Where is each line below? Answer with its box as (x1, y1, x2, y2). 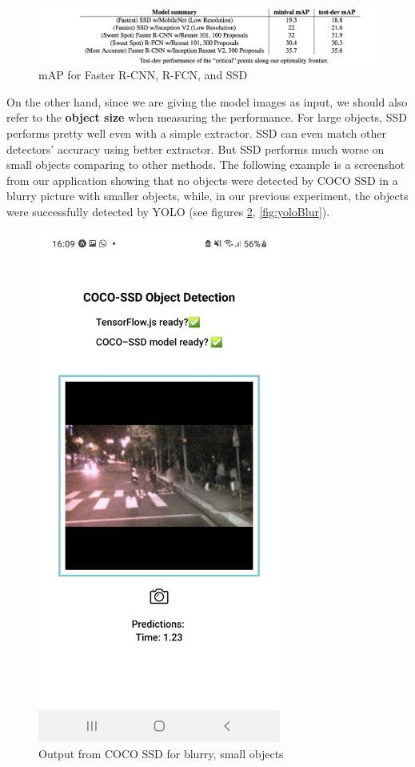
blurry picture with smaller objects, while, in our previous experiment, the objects (6, 187, 409, 204)
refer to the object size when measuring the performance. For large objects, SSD (6, 109, 407, 126)
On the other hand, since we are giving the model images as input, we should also (6, 93, 408, 110)
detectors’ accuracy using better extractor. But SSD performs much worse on (6, 140, 385, 157)
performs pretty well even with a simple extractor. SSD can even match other (6, 125, 386, 141)
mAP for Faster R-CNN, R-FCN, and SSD (38, 66, 248, 83)
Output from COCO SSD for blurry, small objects (38, 745, 284, 761)
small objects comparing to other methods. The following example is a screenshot (6, 156, 405, 173)
